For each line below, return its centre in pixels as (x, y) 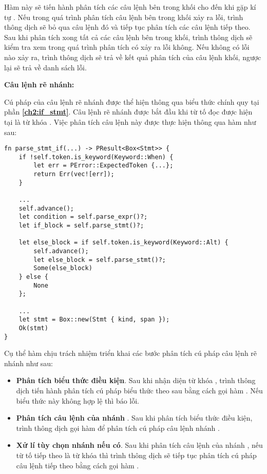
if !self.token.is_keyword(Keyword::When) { (96, 157)
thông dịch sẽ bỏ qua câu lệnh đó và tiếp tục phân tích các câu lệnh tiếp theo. (127, 27)
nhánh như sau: (29, 363)
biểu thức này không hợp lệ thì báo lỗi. (78, 400)
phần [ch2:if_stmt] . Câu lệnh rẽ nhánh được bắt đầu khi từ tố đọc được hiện (128, 112)
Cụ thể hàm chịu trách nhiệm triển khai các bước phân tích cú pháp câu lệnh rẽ (131, 353)
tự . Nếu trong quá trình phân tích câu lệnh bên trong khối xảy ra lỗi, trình (124, 17)
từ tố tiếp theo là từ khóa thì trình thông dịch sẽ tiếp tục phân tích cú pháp (136, 455)
